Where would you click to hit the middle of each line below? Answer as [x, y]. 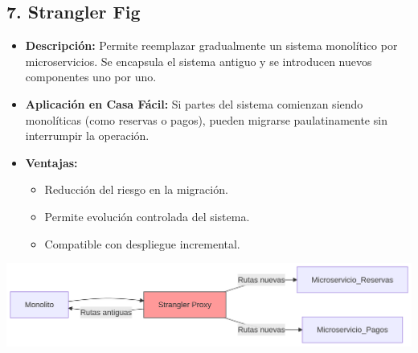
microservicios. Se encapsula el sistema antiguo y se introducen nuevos [199, 61]
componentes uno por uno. [91, 77]
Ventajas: [51, 162]
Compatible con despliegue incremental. [142, 243]
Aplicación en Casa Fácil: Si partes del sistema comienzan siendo [194, 103]
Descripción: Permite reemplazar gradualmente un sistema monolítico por [211, 45]
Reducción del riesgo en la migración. [136, 189]
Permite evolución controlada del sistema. [147, 216]
